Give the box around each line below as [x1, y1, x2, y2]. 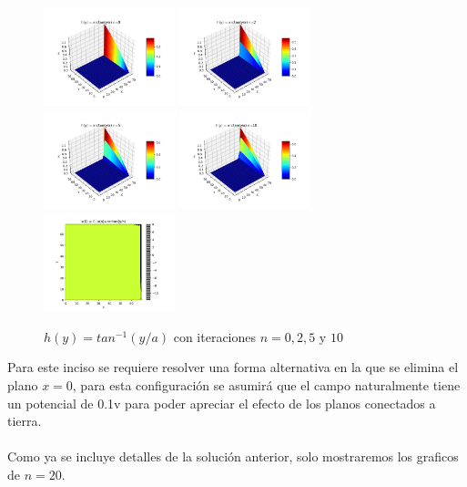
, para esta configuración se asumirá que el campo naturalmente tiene [72, 375, 461, 394]
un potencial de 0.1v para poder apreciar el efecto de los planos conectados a [7, 393, 436, 412]
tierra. [7, 411, 42, 430]
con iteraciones [173, 326, 257, 346]
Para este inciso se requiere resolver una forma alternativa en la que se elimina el [7, 357, 459, 377]
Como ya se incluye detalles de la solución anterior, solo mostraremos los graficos [7, 447, 459, 466]
